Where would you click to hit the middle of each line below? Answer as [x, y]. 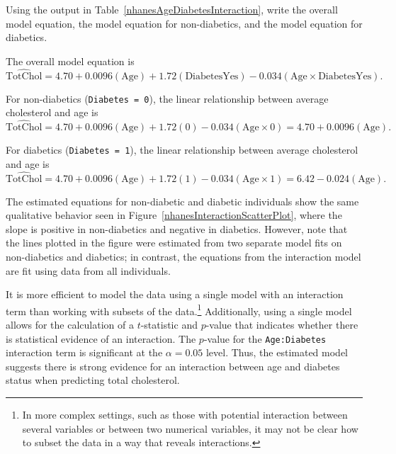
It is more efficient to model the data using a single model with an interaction [175, 294]
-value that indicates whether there [282, 324]
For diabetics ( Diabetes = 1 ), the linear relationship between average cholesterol [182, 150]
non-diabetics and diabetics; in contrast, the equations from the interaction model [183, 256]
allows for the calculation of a [70, 324]
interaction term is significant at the [84, 352]
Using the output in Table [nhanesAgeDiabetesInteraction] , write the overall [172, 9]
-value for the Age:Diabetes [265, 338]
